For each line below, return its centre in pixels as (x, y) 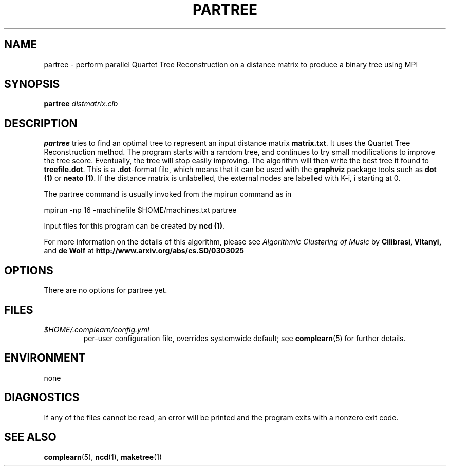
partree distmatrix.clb (81, 104)
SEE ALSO (30, 437)
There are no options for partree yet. (106, 290)
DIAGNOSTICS (42, 398)
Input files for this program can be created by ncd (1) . (134, 226)
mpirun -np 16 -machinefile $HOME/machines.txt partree (140, 210)
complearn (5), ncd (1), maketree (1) (103, 457)
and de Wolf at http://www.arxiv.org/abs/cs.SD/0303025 (144, 251)
